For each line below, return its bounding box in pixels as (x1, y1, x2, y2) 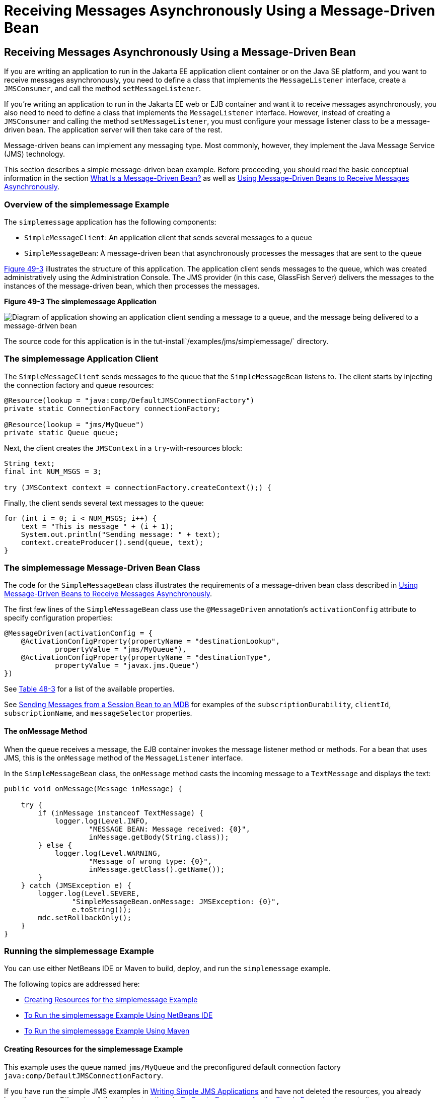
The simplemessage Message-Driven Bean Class (4, 563, 200, 573)
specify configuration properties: (4, 613, 113, 623)
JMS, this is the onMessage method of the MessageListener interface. (4, 753, 243, 762)
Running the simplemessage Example (4, 946, 154, 956)
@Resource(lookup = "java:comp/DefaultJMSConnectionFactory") (4, 396, 255, 404)
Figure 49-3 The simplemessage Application (4, 297, 157, 306)
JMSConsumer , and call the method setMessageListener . (4, 84, 201, 93)
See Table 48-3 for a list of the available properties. (4, 684, 175, 694)
